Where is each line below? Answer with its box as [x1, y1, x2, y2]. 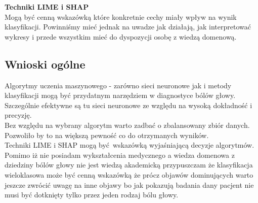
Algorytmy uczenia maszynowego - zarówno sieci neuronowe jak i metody [5, 80, 232, 90]
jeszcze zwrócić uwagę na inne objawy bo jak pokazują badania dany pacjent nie [5, 179, 254, 190]
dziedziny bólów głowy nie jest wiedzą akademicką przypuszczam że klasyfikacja [5, 159, 253, 170]
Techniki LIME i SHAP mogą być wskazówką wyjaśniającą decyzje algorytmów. [5, 140, 254, 150]
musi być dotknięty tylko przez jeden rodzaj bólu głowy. [5, 189, 179, 200]
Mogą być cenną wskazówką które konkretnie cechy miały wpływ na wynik [5, 11, 237, 22]
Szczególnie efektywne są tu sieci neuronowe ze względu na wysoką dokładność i [5, 99, 252, 110]
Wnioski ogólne [5, 56, 85, 72]
